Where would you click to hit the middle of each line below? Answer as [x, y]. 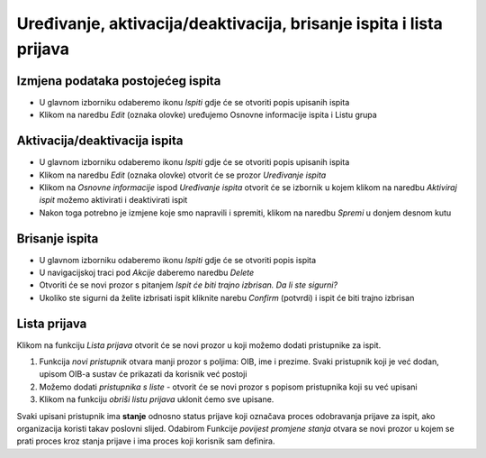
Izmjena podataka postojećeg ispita [119, 81]
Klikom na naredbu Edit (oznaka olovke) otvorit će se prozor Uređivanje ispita [183, 175]
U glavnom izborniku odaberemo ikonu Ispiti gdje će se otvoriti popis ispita [178, 260]
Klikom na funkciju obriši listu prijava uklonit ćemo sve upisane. [157, 399]
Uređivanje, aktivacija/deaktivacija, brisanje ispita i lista [229, 23]
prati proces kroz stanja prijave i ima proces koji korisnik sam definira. [146, 441]
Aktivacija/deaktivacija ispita [100, 141]
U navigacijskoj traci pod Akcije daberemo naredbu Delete [147, 273]
